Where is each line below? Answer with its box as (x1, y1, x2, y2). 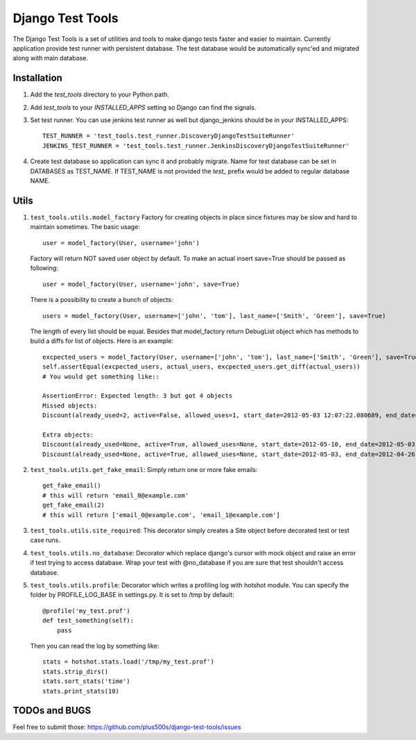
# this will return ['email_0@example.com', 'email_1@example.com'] (42, 511, 280, 519)
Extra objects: (42, 430, 94, 439)
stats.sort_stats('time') (42, 678, 131, 685)
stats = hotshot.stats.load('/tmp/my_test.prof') (42, 658, 215, 666)
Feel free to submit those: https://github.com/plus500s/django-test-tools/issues (12, 723, 242, 732)
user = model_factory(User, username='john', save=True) (42, 280, 241, 288)
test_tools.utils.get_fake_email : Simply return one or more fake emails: (30, 466, 258, 474)
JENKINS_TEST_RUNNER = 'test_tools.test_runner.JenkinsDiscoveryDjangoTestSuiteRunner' (42, 142, 350, 149)
